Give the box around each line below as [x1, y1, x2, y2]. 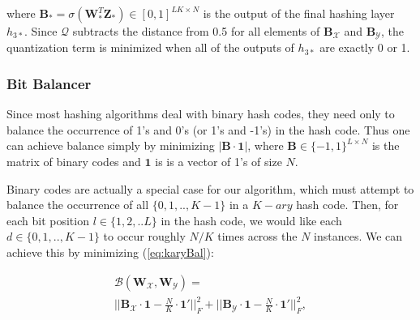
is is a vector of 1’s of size [155, 153, 282, 170]
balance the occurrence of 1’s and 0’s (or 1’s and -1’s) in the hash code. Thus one [6, 121, 410, 138]
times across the [217, 228, 298, 245]
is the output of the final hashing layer [203, 5, 395, 21]
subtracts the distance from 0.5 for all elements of [72, 23, 320, 39]
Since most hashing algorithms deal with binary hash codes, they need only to [6, 105, 395, 122]
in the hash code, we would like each [161, 211, 342, 228]
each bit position [6, 211, 89, 228]
